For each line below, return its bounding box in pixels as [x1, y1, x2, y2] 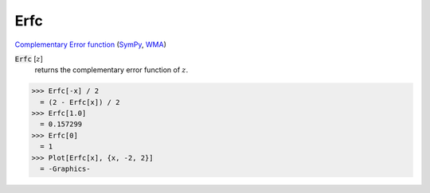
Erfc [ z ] [14, 54, 44, 64]
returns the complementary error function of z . [34, 65, 189, 75]
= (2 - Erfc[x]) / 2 [40, 98, 120, 106]
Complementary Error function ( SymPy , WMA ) [14, 40, 166, 49]
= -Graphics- [40, 164, 91, 174]
